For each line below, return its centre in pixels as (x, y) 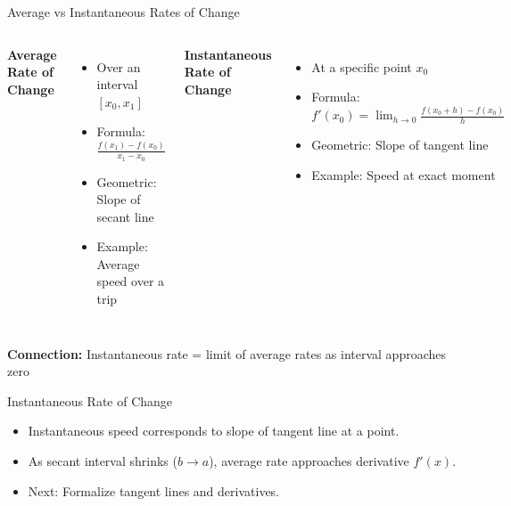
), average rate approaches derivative (309, 461)
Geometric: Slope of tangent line (400, 144)
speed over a (131, 281)
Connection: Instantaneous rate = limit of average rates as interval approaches (227, 353)
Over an (119, 66)
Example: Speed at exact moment (404, 174)
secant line (125, 216)
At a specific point (362, 66)
